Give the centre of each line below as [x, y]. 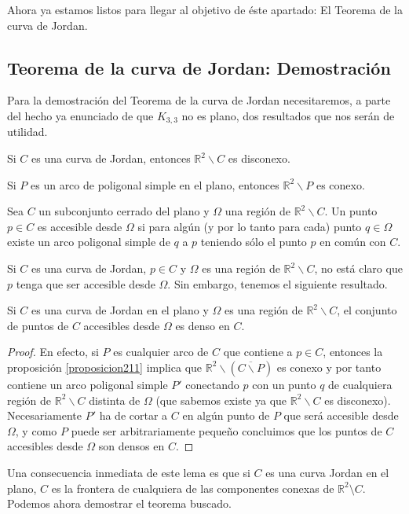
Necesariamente [44, 415]
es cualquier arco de [161, 352]
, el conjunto [367, 310]
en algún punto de [226, 415]
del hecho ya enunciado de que [80, 115]
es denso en [203, 325]
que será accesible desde [341, 415]
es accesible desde [80, 226]
